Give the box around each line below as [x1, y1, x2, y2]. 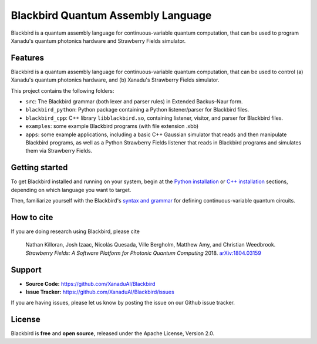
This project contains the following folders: [11, 87, 114, 94]
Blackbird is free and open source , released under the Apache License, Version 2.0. [11, 330, 215, 337]
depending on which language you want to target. [11, 186, 131, 193]
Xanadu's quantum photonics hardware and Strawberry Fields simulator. [11, 37, 186, 44]
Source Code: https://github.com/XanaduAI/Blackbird [25, 280, 156, 287]
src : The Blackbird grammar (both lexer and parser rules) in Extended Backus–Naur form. [25, 98, 243, 105]
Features [11, 53, 44, 63]
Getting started [11, 163, 68, 173]
